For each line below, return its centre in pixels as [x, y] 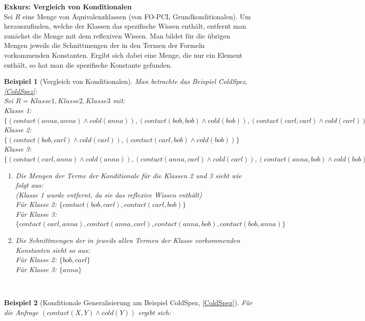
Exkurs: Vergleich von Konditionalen [68, 6]
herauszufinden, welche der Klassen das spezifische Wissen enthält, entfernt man [125, 26]
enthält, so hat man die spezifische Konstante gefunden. [88, 64]
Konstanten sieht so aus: [53, 250]
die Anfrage [21, 312]
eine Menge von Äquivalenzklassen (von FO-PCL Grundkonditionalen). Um [137, 16]
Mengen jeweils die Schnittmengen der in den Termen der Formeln [104, 45]
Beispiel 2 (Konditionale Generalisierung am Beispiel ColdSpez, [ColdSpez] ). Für [128, 302]
